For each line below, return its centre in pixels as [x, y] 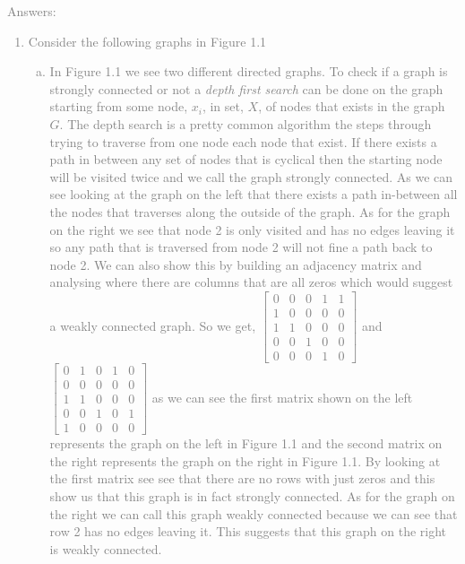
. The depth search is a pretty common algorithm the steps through [245, 123]
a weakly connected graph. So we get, [153, 325]
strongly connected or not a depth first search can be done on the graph [246, 88]
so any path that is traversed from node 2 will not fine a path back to [241, 247]
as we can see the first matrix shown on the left [282, 397]
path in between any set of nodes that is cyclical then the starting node [246, 159]
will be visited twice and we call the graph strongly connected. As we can [251, 176]
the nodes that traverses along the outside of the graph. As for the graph [250, 211]
